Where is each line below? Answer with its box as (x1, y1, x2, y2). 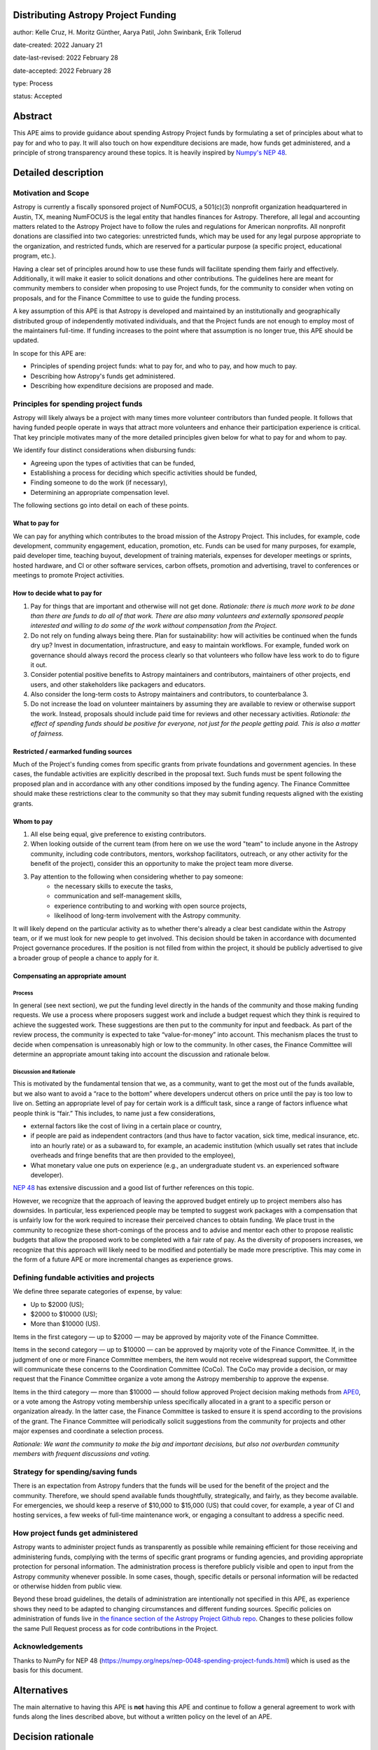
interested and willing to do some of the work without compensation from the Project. (30, 622, 278, 630)
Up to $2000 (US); (30, 1300, 84, 1308)
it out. (30, 660, 48, 668)
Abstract (13, 111, 52, 122)
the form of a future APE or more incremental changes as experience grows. (13, 1255, 234, 1263)
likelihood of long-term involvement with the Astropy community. (54, 911, 241, 920)
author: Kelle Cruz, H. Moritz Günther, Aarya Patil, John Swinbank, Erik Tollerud (13, 28, 241, 36)
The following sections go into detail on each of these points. (13, 501, 189, 510)
